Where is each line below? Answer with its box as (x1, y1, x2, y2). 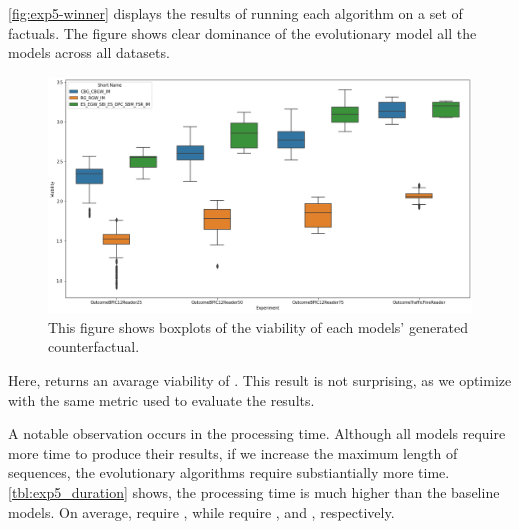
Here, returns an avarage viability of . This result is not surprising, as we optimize (8, 369, 512, 390)
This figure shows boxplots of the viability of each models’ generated (48, 316, 469, 337)
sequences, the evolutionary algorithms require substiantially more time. (8, 462, 450, 483)
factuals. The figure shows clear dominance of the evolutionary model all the (8, 22, 477, 43)
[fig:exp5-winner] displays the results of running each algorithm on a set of (8, 3, 463, 23)
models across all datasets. (8, 42, 170, 63)
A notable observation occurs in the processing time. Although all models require (8, 423, 506, 444)
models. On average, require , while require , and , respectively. (8, 501, 395, 522)
